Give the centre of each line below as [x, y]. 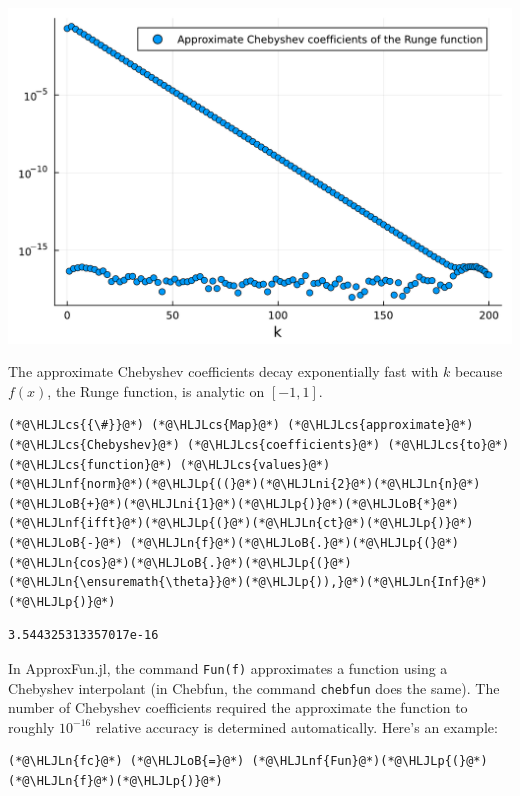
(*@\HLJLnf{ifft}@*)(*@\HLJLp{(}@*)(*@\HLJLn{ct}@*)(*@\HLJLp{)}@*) [241, 523]
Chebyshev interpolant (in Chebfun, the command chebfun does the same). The [254, 687]
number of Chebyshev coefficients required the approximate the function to [238, 707]
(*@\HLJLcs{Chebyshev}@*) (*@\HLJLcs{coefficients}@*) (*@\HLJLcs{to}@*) [259, 445]
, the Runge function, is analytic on [156, 390]
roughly [31, 726]
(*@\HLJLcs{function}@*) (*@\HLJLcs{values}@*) [169, 464]
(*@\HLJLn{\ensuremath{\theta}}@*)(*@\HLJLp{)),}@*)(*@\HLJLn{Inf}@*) [248, 582]
